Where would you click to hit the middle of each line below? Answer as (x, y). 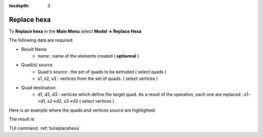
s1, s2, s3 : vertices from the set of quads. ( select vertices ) (98, 78)
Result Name (34, 49)
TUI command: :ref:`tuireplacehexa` (45, 128)
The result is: (22, 119)
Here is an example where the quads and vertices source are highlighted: (82, 110)
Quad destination (38, 87)
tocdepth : (19, 6)
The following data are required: (41, 40)
